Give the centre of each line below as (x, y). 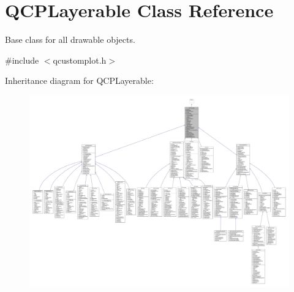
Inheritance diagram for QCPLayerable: (79, 80)
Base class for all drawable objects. (70, 39)
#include (22, 60)
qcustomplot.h (80, 60)
